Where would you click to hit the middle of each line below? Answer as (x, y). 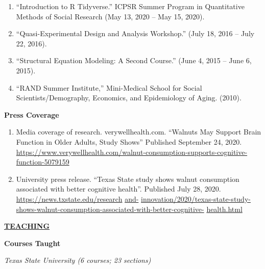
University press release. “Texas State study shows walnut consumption (128, 179)
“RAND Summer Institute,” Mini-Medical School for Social (109, 87)
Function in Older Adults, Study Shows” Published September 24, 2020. (129, 141)
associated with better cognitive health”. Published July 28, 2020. (118, 189)
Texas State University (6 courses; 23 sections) (78, 260)
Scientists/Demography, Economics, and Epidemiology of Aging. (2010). (129, 98)
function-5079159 (43, 162)
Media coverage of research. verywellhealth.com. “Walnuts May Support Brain (139, 132)
